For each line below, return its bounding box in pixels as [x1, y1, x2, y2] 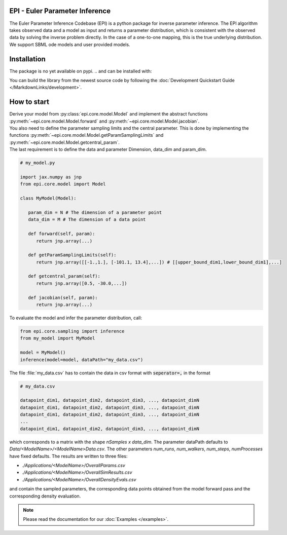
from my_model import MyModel [20, 335, 95, 341]
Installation [9, 55, 46, 63]
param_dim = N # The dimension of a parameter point [28, 209, 162, 215]
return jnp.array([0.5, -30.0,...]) [36, 280, 127, 286]
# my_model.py [20, 160, 55, 166]
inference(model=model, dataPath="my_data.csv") [20, 357, 143, 362]
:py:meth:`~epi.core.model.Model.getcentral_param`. [9, 139, 120, 145]
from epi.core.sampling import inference [20, 328, 125, 334]
